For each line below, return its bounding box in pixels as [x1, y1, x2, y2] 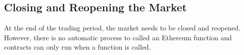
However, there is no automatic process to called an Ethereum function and [4, 32, 232, 42]
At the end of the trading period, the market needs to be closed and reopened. [4, 23, 241, 33]
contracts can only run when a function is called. [4, 42, 151, 52]
